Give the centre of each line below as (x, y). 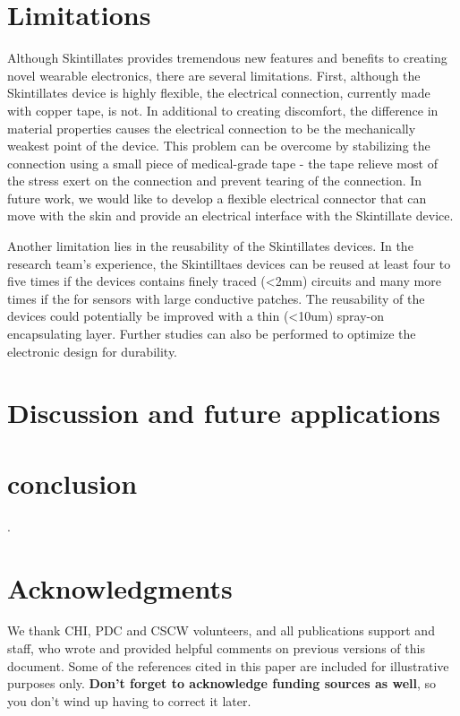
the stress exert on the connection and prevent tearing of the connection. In (215, 181)
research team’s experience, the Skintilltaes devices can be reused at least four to (229, 263)
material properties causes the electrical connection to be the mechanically (212, 128)
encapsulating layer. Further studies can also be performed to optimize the (212, 334)
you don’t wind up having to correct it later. (129, 700)
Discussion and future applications (224, 413)
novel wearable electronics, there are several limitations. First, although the (214, 75)
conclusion (72, 483)
